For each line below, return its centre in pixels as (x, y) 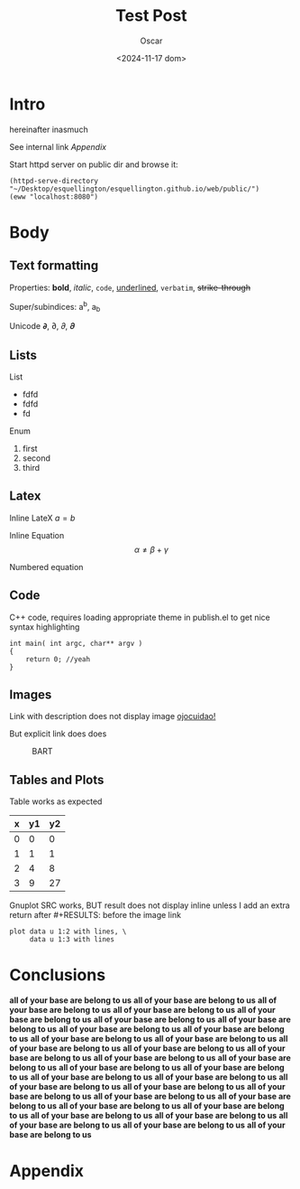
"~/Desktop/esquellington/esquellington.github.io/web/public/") (134, 189)
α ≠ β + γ (151, 549)
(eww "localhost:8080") (54, 197)
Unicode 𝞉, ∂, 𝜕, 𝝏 (42, 326)
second (36, 458)
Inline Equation (37, 535)
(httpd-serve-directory (54, 181)
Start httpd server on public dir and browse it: (94, 164)
